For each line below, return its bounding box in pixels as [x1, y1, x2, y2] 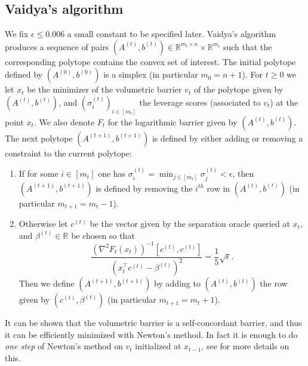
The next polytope [5, 131, 73, 144]
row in [207, 182, 230, 194]
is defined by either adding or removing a [152, 131, 303, 144]
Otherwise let [19, 217, 68, 230]
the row [260, 277, 288, 290]
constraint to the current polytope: [5, 146, 132, 159]
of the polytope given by [193, 83, 284, 96]
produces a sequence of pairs [5, 40, 109, 53]
